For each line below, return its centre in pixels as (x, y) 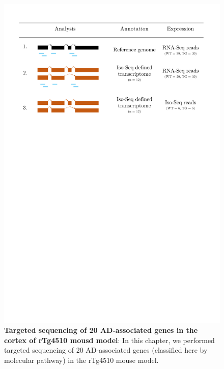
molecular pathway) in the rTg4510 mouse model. (81, 360)
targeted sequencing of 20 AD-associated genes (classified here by (106, 350)
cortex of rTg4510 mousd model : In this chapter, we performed (109, 340)
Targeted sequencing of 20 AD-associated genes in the (101, 330)
